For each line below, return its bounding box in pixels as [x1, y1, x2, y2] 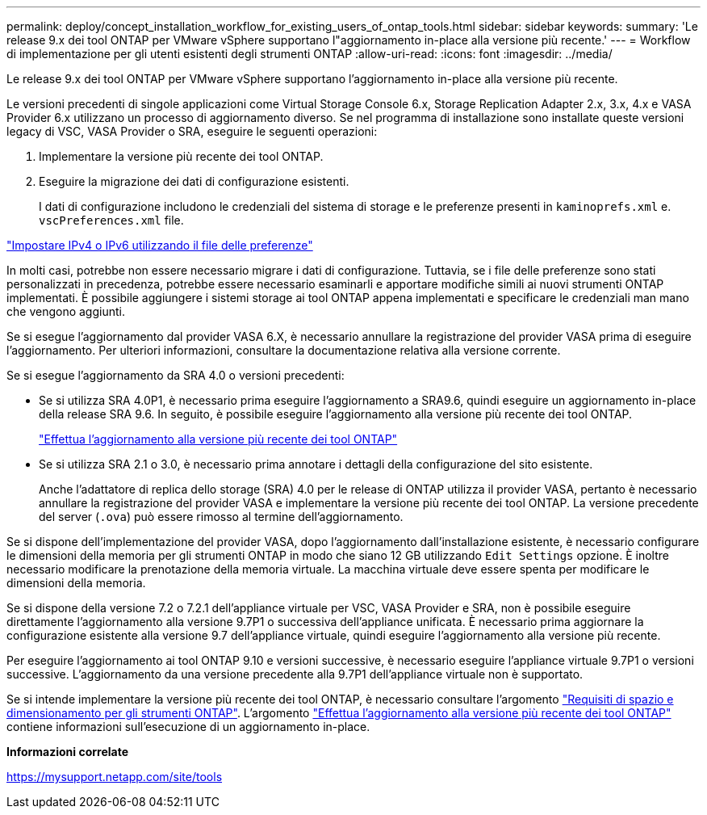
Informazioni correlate [6, 745, 129, 758]
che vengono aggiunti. [6, 305, 125, 318]
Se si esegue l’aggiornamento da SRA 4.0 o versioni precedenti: [6, 368, 345, 382]
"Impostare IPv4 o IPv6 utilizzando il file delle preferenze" [6, 238, 313, 252]
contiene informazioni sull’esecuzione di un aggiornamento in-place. [6, 720, 370, 733]
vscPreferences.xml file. [39, 213, 184, 227]
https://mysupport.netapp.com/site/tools [6, 770, 223, 783]
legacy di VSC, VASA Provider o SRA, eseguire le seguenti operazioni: [6, 124, 378, 138]
